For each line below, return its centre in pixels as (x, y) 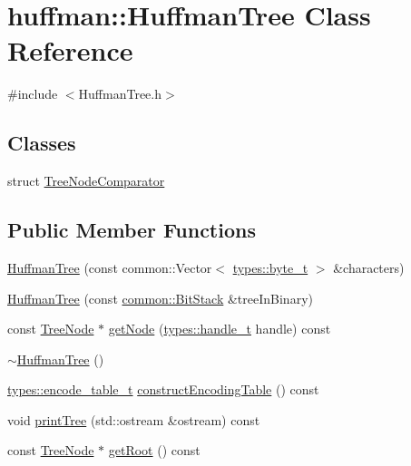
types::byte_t (270, 267)
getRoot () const (154, 450)
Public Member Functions (132, 230)
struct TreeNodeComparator (86, 181)
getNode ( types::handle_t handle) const (220, 329)
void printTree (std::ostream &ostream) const (134, 419)
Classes (42, 143)
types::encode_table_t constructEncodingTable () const (163, 389)
